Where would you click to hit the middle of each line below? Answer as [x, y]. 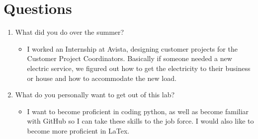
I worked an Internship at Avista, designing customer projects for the [132, 48]
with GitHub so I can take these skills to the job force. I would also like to [140, 121]
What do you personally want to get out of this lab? [95, 95]
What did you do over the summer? [70, 32]
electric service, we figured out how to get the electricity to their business [139, 68]
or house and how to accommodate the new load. [102, 78]
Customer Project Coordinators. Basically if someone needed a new [129, 58]
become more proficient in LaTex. [78, 130]
